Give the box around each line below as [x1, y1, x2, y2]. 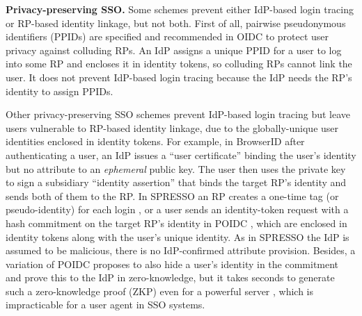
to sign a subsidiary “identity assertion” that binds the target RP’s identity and [6, 175, 347, 190]
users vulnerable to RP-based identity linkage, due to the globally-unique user [6, 120, 339, 135]
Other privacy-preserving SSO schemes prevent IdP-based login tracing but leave [6, 107, 351, 122]
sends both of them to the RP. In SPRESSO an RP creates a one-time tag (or [6, 188, 339, 203]
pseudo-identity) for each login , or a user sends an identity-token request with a [6, 202, 349, 217]
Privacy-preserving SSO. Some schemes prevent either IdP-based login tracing [6, 2, 354, 16]
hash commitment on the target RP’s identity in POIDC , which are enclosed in [6, 215, 347, 230]
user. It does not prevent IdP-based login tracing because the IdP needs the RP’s [6, 69, 352, 84]
